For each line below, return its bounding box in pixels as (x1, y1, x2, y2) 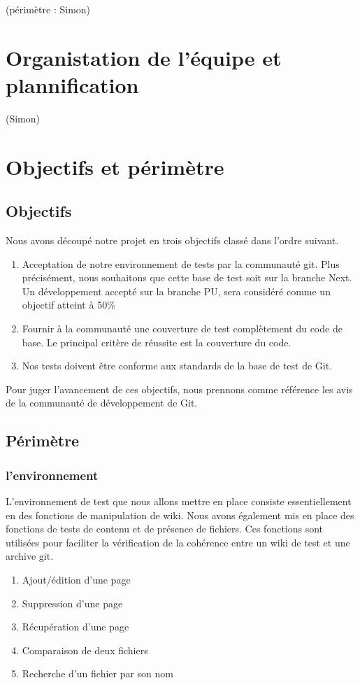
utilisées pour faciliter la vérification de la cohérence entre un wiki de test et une (6, 535, 350, 549)
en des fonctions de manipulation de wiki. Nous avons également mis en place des (6, 507, 354, 522)
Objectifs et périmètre (6, 152, 224, 181)
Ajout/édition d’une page (22, 572, 131, 586)
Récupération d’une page (22, 619, 129, 634)
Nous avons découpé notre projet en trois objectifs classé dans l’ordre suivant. (6, 233, 339, 248)
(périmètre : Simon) (6, 2, 91, 16)
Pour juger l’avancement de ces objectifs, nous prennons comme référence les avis (6, 381, 353, 396)
